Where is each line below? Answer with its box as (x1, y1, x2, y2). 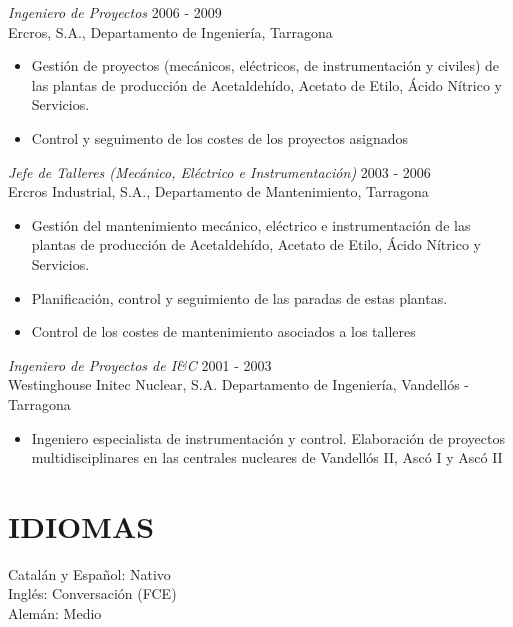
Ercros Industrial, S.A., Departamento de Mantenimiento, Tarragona (8, 181, 429, 202)
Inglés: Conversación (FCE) (8, 583, 177, 604)
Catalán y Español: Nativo (8, 563, 171, 584)
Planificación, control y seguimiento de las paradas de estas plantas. (31, 287, 448, 308)
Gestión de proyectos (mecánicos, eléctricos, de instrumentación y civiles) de (31, 55, 500, 76)
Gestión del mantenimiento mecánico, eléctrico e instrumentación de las (31, 214, 471, 235)
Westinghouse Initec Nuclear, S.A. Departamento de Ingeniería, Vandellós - (8, 374, 469, 395)
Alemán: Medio (8, 603, 102, 623)
